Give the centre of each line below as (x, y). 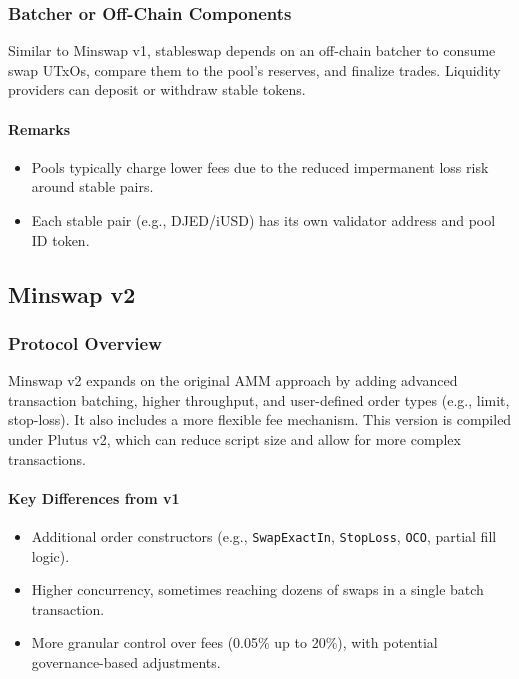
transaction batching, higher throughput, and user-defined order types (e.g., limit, (259, 399)
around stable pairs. (92, 186)
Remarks (39, 128)
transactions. (47, 458)
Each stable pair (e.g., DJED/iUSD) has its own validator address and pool (263, 219)
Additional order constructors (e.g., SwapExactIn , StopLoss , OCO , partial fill (264, 535)
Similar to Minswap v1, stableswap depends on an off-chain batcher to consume (252, 50)
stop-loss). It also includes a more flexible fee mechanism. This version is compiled (260, 419)
